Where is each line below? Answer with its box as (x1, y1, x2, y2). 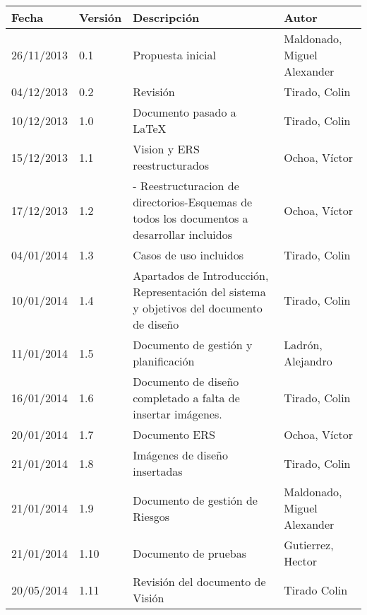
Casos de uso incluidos (133, 247, 243, 263)
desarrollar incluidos (133, 226, 232, 242)
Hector (284, 553, 317, 569)
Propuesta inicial (133, 47, 216, 63)
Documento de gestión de (133, 491, 258, 508)
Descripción (133, 9, 200, 25)
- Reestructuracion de (133, 177, 239, 194)
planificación (133, 353, 195, 369)
